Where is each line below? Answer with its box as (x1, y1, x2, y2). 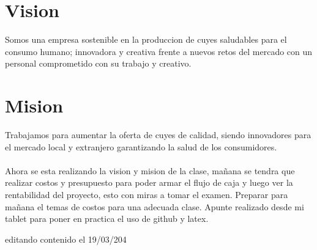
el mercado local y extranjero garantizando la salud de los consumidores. (5, 140, 277, 153)
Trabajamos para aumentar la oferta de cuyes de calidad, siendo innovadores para (5, 128, 311, 141)
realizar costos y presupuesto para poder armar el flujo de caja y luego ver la (5, 176, 293, 189)
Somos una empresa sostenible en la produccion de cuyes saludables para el (5, 33, 287, 46)
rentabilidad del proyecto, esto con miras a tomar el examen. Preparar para (5, 188, 288, 200)
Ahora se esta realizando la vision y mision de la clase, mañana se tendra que (5, 164, 295, 177)
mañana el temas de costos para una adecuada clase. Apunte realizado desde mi (5, 200, 304, 213)
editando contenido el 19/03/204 (5, 232, 127, 245)
